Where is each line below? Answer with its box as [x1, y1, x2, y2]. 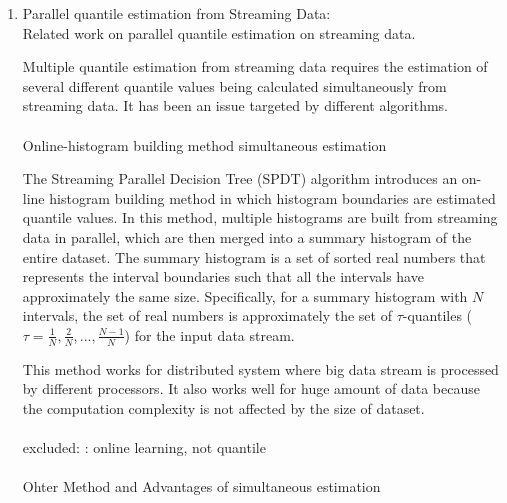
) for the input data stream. [124, 324, 295, 345]
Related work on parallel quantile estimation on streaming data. [22, 22, 416, 43]
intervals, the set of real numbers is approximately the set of [22, 305, 392, 326]
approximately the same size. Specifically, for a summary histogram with [22, 285, 468, 306]
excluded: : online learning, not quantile [22, 437, 266, 458]
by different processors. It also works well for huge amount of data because [22, 378, 480, 399]
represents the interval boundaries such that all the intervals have [22, 266, 424, 287]
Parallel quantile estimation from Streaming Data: [22, 3, 331, 23]
